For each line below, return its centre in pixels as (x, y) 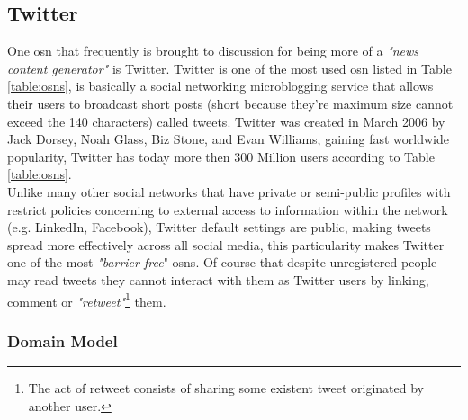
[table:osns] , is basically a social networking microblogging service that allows (220, 86)
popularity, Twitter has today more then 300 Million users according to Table (221, 156)
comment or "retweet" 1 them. (87, 299)
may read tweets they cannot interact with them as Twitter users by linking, (218, 279)
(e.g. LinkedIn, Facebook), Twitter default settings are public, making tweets (219, 227)
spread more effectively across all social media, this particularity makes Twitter (226, 244)
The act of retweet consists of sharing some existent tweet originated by (226, 387)
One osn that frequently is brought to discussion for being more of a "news (213, 51)
